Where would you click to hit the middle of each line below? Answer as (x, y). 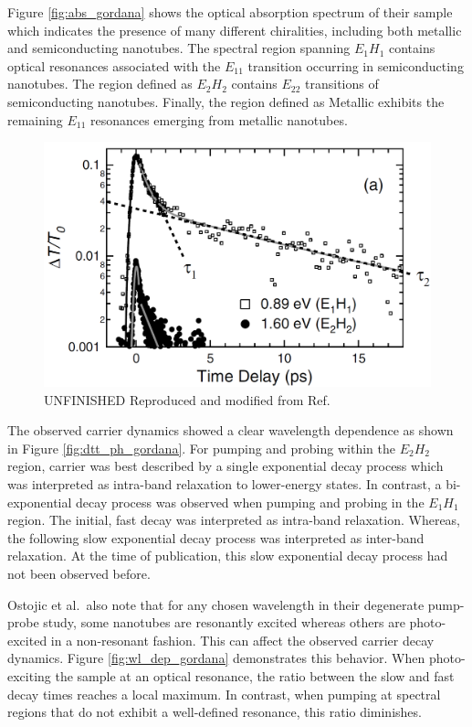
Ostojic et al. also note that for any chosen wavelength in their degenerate (216, 604)
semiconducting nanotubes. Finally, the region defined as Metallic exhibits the (226, 101)
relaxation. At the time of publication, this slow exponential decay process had (228, 556)
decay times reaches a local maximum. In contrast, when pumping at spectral (224, 694)
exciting (29, 675)
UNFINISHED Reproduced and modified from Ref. (187, 399)
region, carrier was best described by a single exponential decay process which (226, 466)
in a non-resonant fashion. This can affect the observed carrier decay (242, 640)
